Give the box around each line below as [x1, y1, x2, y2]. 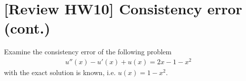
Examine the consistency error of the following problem [4, 46, 172, 57]
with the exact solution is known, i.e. [4, 67, 116, 78]
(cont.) [4, 18, 50, 38]
